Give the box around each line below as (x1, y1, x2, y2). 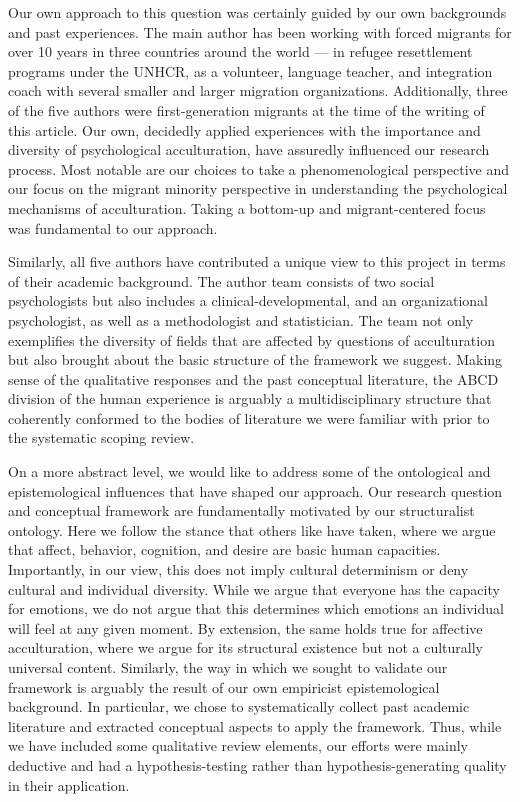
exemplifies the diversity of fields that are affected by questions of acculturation (8, 329, 495, 350)
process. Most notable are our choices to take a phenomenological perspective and (8, 158, 510, 179)
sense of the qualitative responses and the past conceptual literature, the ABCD (8, 368, 499, 389)
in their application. (8, 774, 130, 795)
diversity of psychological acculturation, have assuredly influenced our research (8, 139, 490, 160)
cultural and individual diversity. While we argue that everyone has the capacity (8, 578, 500, 599)
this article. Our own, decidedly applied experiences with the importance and (8, 119, 481, 140)
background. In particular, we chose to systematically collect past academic (8, 696, 470, 717)
